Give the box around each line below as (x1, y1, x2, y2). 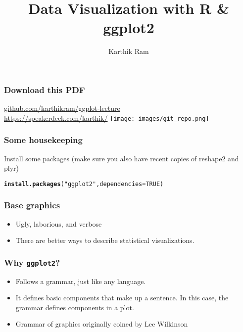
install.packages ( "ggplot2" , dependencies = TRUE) (4, 180, 164, 188)
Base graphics (4, 199, 60, 211)
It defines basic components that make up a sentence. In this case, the (15, 292, 229, 303)
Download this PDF (4, 83, 85, 95)
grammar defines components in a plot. (15, 302, 134, 312)
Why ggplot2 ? (4, 256, 60, 268)
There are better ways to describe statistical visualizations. (15, 235, 194, 245)
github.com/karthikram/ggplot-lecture (4, 103, 120, 113)
